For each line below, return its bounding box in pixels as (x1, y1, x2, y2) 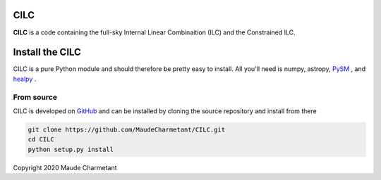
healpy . (13, 75, 37, 83)
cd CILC (28, 136, 54, 143)
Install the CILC (13, 46, 81, 58)
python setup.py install (28, 145, 114, 153)
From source (13, 92, 58, 102)
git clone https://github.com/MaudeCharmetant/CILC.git (28, 125, 226, 134)
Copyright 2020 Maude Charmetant (13, 163, 117, 172)
